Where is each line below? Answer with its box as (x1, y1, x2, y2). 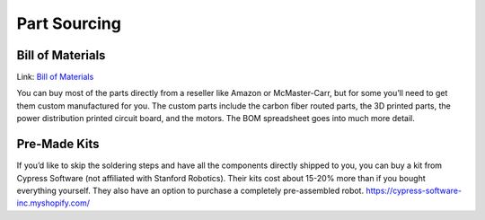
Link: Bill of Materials (16, 72, 94, 83)
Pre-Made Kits (16, 136, 100, 152)
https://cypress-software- (365, 185, 463, 196)
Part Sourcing (16, 13, 121, 33)
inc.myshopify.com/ (16, 198, 90, 208)
